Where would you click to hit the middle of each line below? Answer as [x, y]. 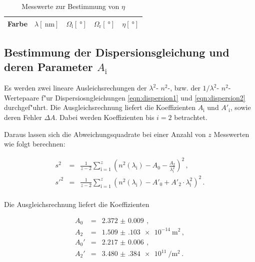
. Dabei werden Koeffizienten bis [105, 117]
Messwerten [231, 134]
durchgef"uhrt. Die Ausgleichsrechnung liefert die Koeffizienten [100, 107]
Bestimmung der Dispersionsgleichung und [117, 52]
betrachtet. [191, 117]
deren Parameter [48, 67]
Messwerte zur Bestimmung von [70, 6]
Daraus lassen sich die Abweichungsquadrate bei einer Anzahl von [105, 134]
